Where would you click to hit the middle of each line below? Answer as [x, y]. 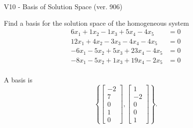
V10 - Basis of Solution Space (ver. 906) [63, 6]
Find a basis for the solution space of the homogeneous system [96, 23]
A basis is [18, 80]
